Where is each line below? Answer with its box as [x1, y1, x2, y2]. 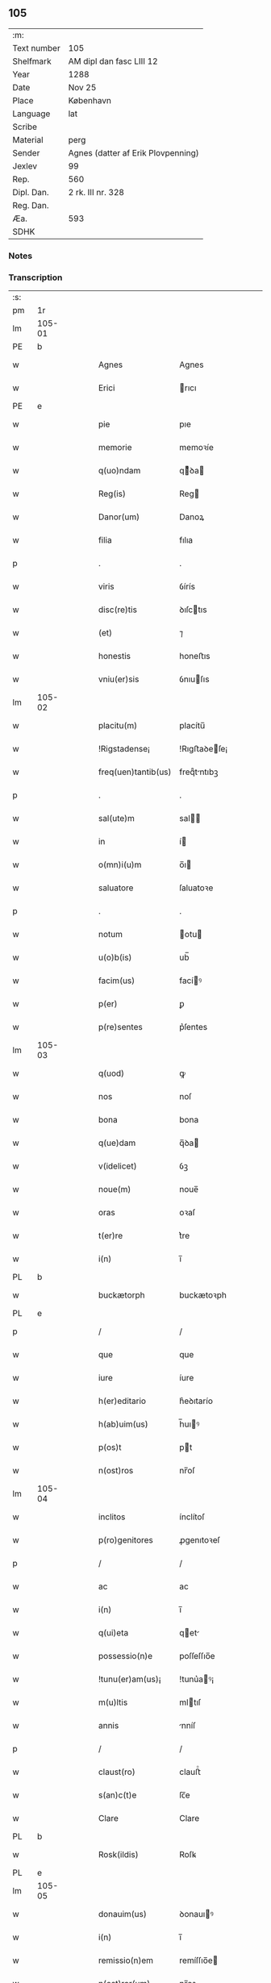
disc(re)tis [98, 604, 137, 615]
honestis [98, 651, 131, 662]
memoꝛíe [179, 442, 214, 453]
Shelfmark [12, 56, 52, 67]
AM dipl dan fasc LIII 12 [68, 56, 159, 67]
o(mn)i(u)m [98, 859, 142, 870]
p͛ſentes [179, 1022, 208, 1033]
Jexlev [12, 160, 38, 172]
